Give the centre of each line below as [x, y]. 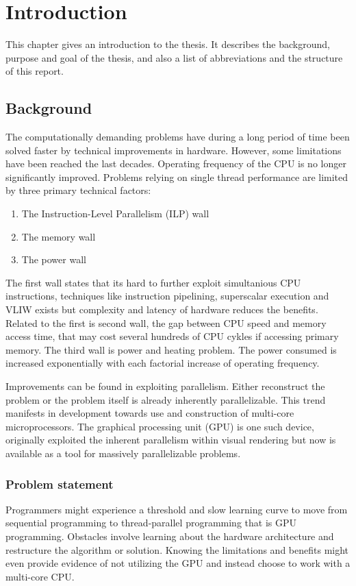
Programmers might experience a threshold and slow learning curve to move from [177, 509]
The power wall [54, 259]
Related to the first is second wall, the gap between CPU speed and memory [166, 322]
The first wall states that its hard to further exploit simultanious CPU [153, 282]
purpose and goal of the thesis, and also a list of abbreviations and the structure [174, 57]
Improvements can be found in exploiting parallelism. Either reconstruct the [165, 386]
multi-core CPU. [40, 576]
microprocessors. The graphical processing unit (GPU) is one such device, [160, 426]
